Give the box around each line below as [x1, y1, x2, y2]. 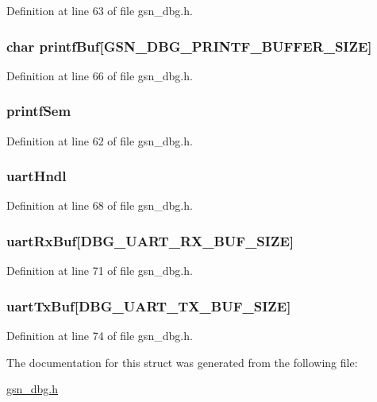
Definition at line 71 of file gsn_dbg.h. [6, 262, 193, 279]
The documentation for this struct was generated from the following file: [6, 354, 358, 370]
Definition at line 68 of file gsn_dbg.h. [6, 197, 193, 214]
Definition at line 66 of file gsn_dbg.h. [6, 67, 193, 83]
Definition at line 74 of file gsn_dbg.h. [6, 327, 193, 344]
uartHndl [6, 166, 67, 186]
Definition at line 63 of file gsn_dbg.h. [6, 2, 193, 18]
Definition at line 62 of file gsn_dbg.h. [6, 132, 193, 149]
